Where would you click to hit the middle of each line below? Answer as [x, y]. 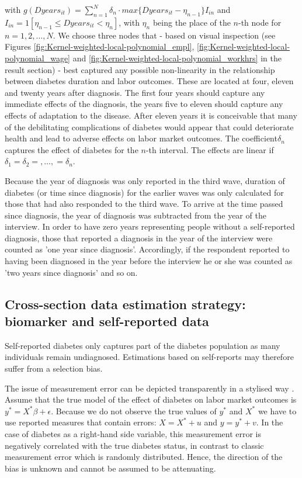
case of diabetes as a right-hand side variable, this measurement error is [133, 434]
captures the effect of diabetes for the [72, 149]
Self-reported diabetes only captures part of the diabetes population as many [143, 345]
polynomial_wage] [38, 58]
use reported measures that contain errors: [81, 422]
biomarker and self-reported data [107, 321]
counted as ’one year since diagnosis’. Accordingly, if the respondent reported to [147, 249]
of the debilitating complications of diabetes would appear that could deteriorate [149, 127]
